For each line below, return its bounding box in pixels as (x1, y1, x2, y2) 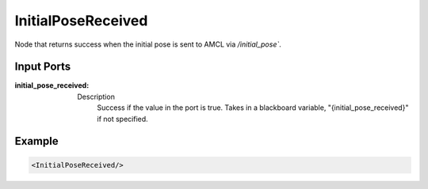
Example (14, 134, 59, 148)
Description (77, 92, 115, 101)
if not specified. (97, 114, 148, 123)
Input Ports (14, 60, 71, 74)
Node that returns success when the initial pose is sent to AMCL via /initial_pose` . (14, 40, 281, 49)
